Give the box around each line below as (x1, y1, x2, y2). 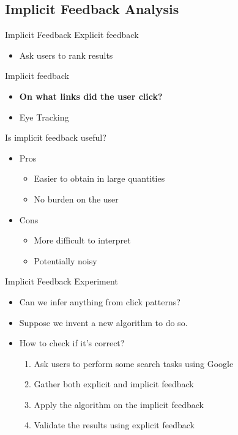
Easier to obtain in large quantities (34, 172, 165, 185)
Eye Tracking (19, 110, 69, 123)
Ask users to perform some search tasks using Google (34, 357, 234, 370)
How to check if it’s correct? (19, 336, 125, 349)
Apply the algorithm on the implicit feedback (34, 398, 204, 411)
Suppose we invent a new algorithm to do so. (19, 316, 188, 329)
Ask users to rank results (19, 48, 113, 61)
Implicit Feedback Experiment (5, 275, 118, 288)
